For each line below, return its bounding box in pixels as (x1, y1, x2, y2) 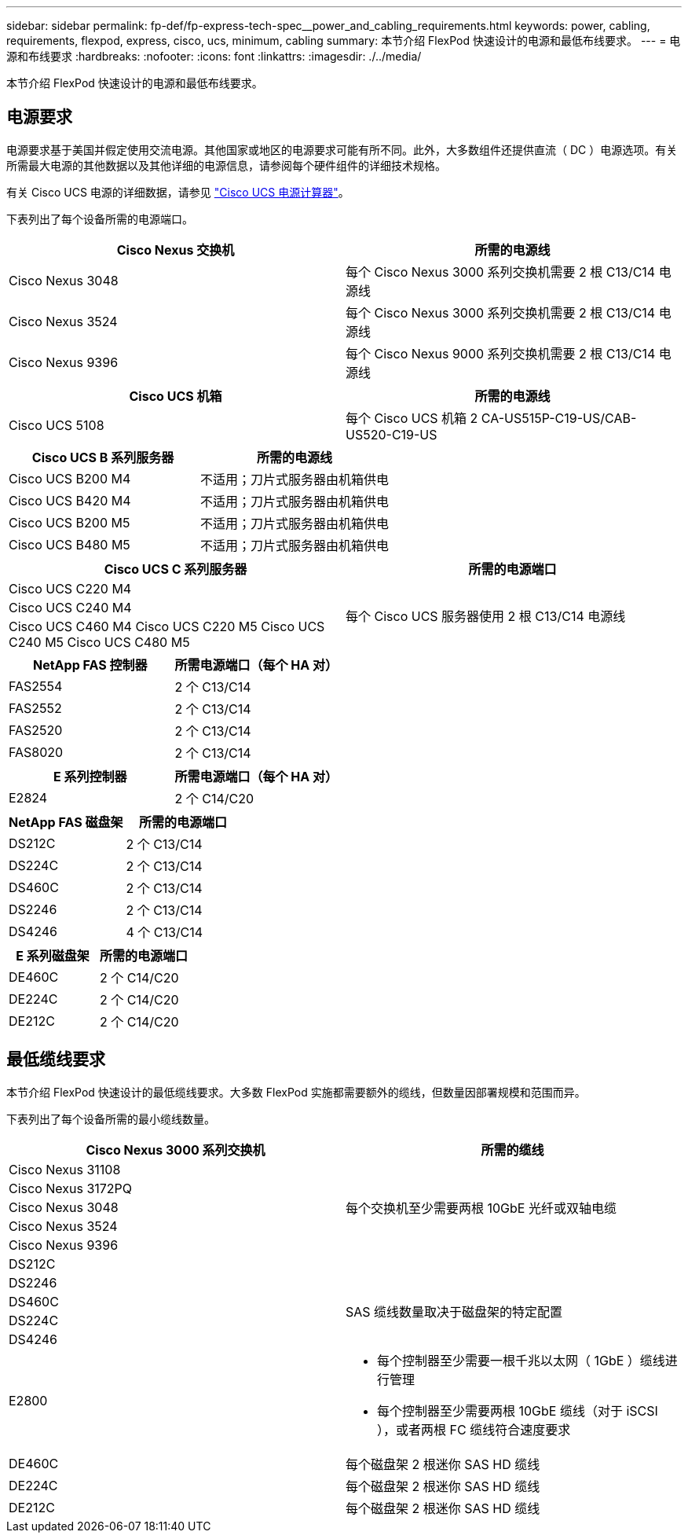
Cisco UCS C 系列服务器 (104, 560, 247, 577)
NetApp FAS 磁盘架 (9, 814, 123, 830)
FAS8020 (9, 744, 64, 760)
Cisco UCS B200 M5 (9, 514, 130, 531)
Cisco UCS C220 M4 (9, 580, 132, 597)
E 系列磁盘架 (16, 947, 90, 964)
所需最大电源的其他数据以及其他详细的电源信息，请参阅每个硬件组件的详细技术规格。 (6, 158, 446, 172)
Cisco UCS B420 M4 (9, 492, 131, 509)
